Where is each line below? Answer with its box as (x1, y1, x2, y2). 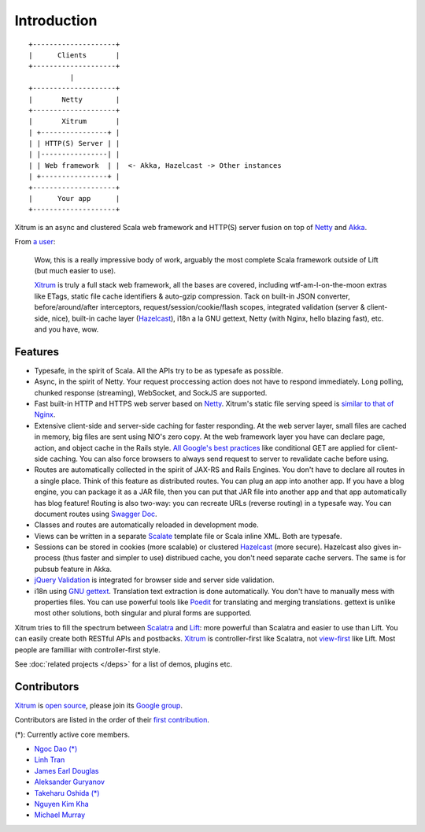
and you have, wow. (34, 324, 99, 334)
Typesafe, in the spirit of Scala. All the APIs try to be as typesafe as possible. (34, 366, 283, 375)
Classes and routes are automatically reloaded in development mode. (34, 520, 259, 529)
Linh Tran (34, 755, 65, 764)
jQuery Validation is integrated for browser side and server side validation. (34, 575, 275, 585)
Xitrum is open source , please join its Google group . (14, 700, 183, 710)
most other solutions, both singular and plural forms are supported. (34, 608, 252, 618)
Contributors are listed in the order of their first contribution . (14, 715, 210, 725)
